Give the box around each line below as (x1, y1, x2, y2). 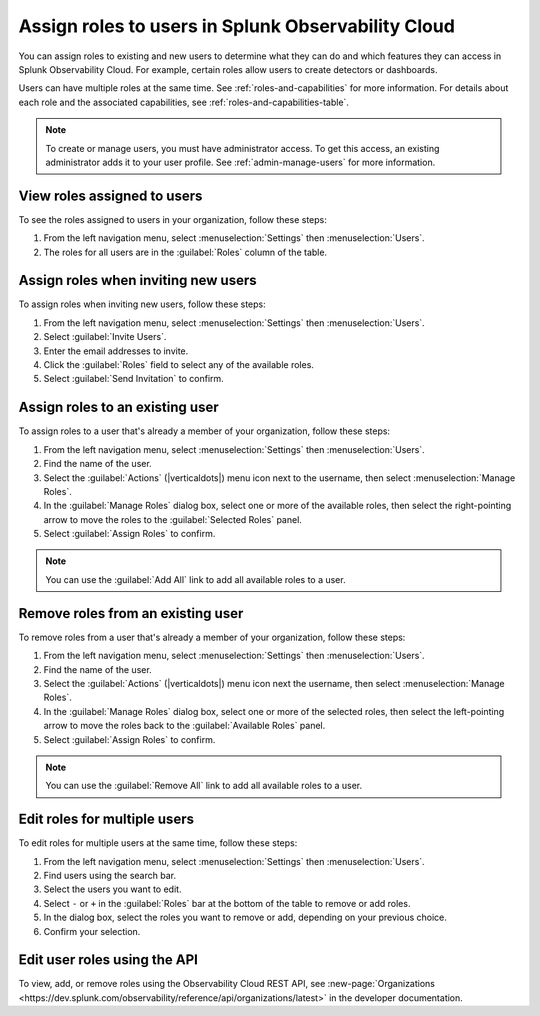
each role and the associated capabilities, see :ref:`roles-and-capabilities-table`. (18, 96, 350, 108)
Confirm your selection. (43, 925, 141, 937)
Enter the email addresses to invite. (43, 345, 189, 357)
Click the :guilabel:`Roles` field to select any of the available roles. (43, 359, 315, 371)
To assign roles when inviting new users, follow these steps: (18, 298, 267, 310)
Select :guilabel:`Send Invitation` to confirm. (43, 373, 224, 385)
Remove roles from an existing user (18, 605, 244, 622)
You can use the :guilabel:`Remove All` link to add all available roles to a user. (45, 780, 363, 792)
